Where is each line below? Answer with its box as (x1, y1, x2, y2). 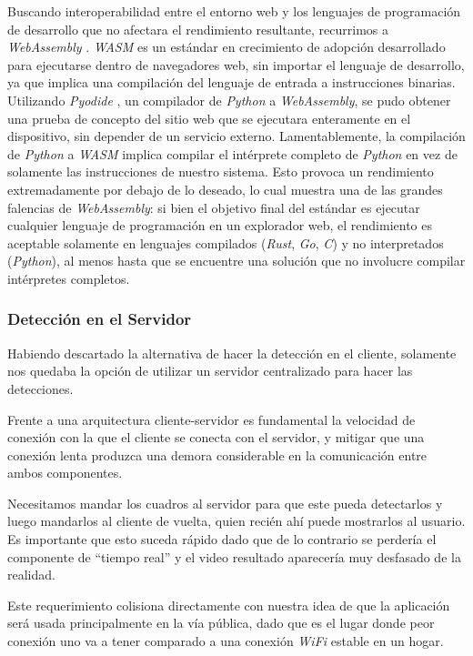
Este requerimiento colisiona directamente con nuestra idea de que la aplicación (7, 595, 450, 614)
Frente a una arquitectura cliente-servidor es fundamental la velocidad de (7, 409, 416, 429)
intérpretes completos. (7, 268, 130, 288)
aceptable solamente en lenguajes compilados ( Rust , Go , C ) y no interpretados (7, 233, 444, 252)
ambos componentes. (7, 463, 123, 482)
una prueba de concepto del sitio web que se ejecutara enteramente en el (7, 108, 411, 127)
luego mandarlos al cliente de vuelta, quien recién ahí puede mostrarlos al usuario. (7, 511, 466, 530)
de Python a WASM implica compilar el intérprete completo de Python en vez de (7, 144, 458, 163)
